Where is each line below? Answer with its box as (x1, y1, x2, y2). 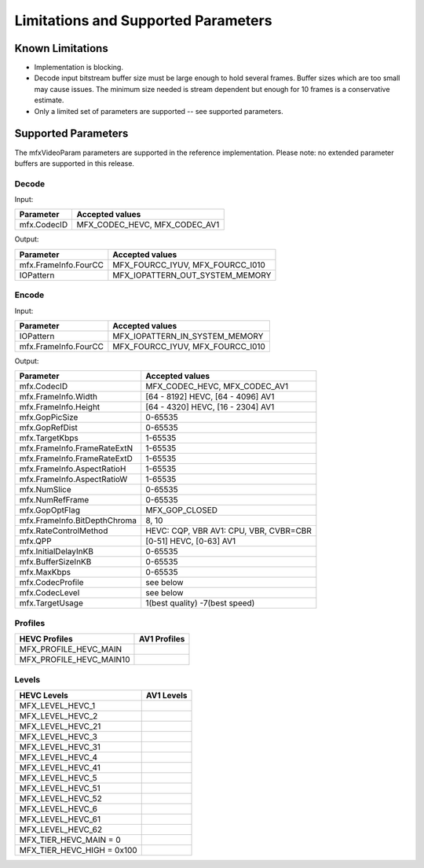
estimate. (34, 95, 64, 105)
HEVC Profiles (19, 634, 74, 645)
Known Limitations (14, 42, 109, 55)
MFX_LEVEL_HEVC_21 (19, 720, 101, 731)
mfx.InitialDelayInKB (19, 546, 94, 557)
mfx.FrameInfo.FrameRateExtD (19, 453, 133, 464)
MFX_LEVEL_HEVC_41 (19, 762, 101, 773)
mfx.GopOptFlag (19, 505, 81, 516)
